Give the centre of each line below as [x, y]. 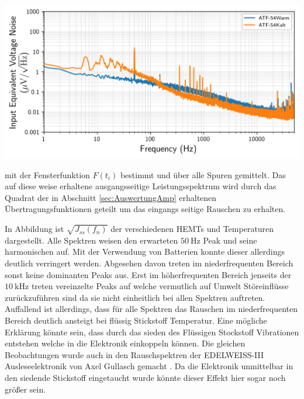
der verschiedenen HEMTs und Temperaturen [192, 229]
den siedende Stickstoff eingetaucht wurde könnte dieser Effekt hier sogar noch [145, 377]
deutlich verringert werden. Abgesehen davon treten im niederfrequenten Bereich [149, 263]
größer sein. [25, 389]
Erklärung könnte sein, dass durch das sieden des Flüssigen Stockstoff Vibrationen [152, 332]
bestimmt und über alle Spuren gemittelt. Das [203, 174]
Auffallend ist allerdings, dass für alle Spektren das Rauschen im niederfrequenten [151, 309]
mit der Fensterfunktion [47, 174]
